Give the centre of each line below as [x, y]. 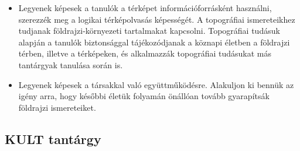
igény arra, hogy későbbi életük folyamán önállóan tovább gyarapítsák [144, 96]
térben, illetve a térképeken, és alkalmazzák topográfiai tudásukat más [145, 53]
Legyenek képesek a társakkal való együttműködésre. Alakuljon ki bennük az [156, 84]
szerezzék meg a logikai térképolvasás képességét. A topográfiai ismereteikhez [157, 19]
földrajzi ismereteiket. [57, 107]
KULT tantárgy [53, 138]
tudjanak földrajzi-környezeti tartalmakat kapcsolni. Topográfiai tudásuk [149, 31]
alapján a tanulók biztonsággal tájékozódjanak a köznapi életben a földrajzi [154, 42]
